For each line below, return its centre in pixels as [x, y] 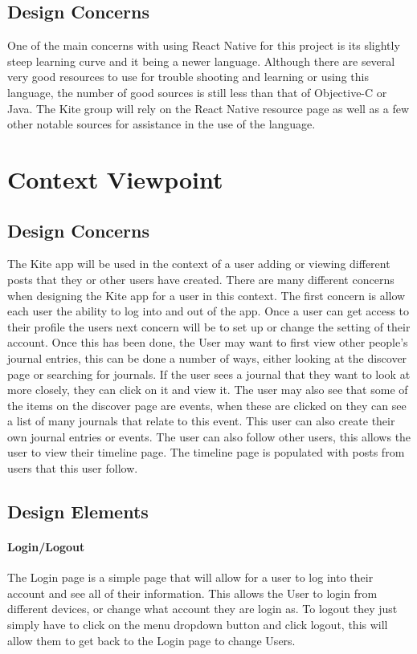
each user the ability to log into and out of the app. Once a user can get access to [208, 311]
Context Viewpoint [115, 179]
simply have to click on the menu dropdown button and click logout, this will [198, 625]
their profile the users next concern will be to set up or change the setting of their [209, 326]
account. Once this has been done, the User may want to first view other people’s [208, 342]
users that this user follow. [73, 468]
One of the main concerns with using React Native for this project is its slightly [204, 45]
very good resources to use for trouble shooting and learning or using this [188, 77]
